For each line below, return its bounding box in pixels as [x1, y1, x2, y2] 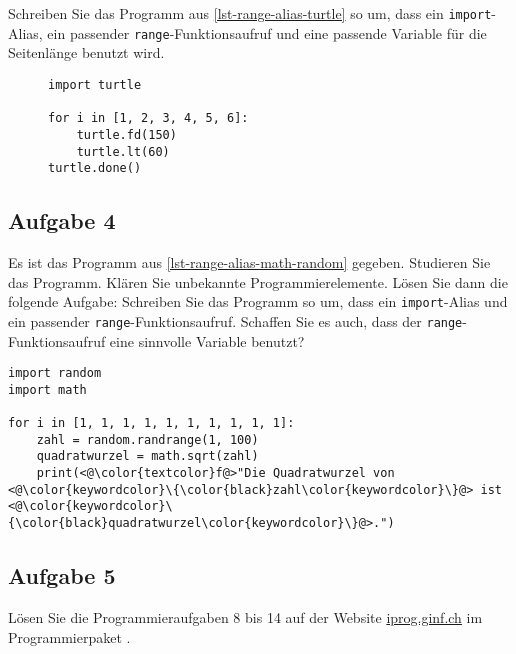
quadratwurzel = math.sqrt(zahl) [36, 449, 259, 464]
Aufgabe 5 [8, 560, 116, 591]
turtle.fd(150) [76, 127, 177, 142]
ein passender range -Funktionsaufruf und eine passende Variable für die [47, 22, 487, 43]
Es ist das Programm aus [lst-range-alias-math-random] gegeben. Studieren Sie [8, 252, 491, 273]
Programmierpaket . [8, 626, 131, 647]
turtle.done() [48, 161, 142, 176]
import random [8, 366, 102, 381]
